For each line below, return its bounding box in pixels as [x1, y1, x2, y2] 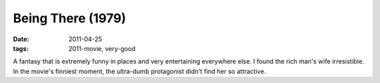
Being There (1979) [13, 10, 127, 26]
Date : [13, 35, 30, 43]
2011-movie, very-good [68, 44, 136, 52]
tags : [13, 44, 29, 52]
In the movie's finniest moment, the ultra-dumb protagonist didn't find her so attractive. [13, 67, 267, 75]
